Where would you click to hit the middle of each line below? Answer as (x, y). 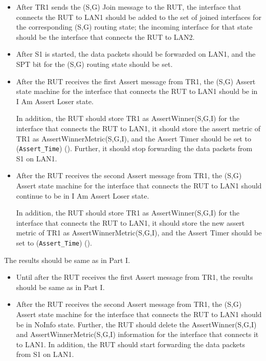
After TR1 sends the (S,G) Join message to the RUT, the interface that (129, 7)
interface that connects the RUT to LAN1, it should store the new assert (130, 222)
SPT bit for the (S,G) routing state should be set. (94, 64)
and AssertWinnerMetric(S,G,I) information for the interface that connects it (137, 334)
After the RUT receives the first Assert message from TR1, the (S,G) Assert (136, 81)
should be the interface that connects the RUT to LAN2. (105, 37)
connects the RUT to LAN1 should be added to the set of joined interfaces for (139, 17)
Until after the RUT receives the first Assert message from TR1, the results (135, 277)
